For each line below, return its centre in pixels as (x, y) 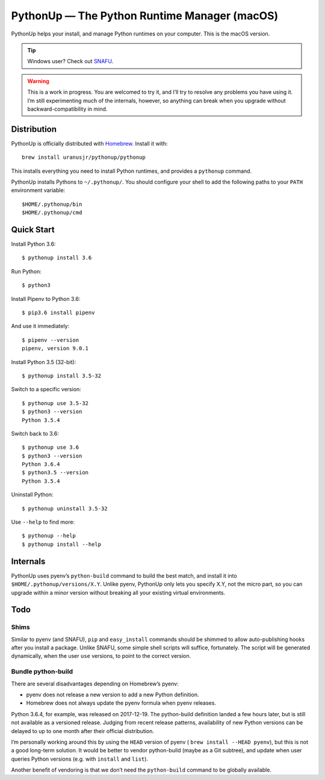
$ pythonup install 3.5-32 (62, 376)
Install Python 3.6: (33, 244)
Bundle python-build (42, 672)
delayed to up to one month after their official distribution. (83, 731)
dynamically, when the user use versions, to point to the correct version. (101, 656)
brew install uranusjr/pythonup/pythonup (84, 157)
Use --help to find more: (43, 522)
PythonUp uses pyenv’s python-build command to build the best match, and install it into (124, 575)
